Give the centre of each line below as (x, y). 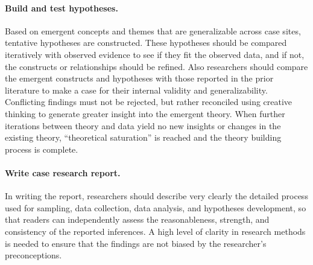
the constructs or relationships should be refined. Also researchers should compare (156, 66)
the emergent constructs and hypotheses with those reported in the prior (139, 78)
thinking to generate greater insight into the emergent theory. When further (145, 113)
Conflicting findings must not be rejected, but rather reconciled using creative (149, 102)
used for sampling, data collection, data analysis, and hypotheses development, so (156, 207)
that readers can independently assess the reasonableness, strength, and (137, 219)
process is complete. (42, 149)
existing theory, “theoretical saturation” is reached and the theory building (143, 137)
